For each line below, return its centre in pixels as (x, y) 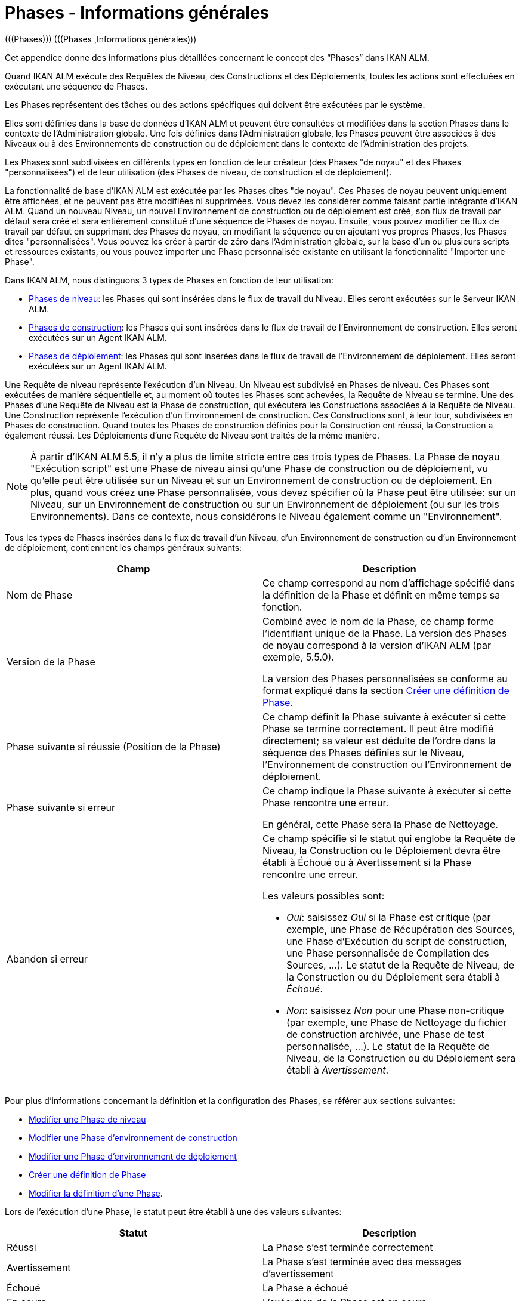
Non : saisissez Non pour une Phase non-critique (395, 1010)
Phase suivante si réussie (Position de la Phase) (114, 746)
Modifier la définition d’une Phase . (96, 1193)
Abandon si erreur (47, 959)
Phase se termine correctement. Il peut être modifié (378, 728)
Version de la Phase (51, 662)
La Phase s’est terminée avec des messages (362, 1261)
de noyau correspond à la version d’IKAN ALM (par (377, 645)
